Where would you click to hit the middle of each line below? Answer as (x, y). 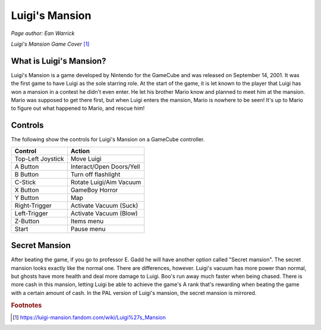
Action (80, 151)
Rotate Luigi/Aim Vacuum (106, 182)
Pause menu (88, 229)
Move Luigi (86, 158)
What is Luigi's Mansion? (59, 61)
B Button (26, 174)
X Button (27, 190)
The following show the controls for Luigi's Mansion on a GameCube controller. (108, 139)
